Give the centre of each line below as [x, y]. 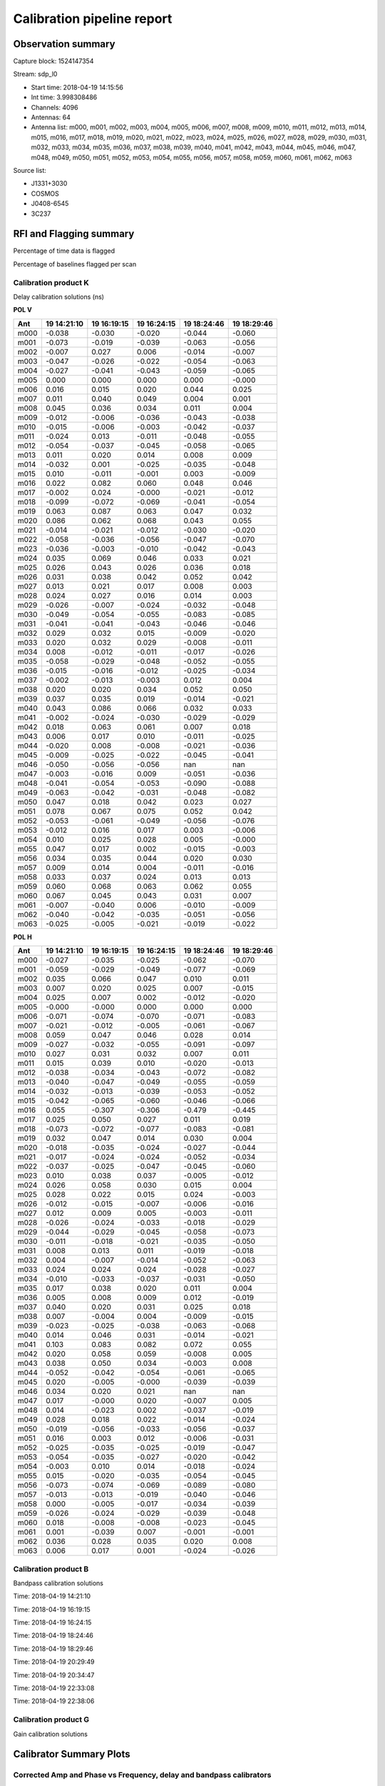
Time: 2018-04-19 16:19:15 [52, 1609]
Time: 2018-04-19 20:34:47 [54, 1675]
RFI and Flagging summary [74, 234]
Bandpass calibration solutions [58, 1583]
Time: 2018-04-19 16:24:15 [52, 1622]
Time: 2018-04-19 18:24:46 [53, 1635]
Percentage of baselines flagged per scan [75, 264]
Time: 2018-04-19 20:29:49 [54, 1662]
